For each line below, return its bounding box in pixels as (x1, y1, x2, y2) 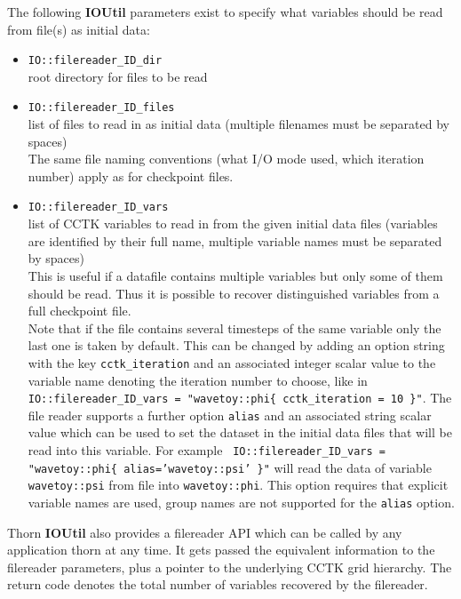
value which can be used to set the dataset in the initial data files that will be (28, 423, 452, 442)
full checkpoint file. (28, 301, 131, 320)
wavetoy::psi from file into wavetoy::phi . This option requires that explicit (28, 475, 449, 494)
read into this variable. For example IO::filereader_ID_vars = (28, 441, 386, 459)
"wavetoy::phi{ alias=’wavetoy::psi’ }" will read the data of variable (28, 458, 432, 476)
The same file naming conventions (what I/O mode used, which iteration (28, 149, 425, 168)
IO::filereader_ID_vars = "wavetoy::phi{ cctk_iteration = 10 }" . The (28, 388, 452, 407)
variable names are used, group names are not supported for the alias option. (28, 493, 455, 511)
